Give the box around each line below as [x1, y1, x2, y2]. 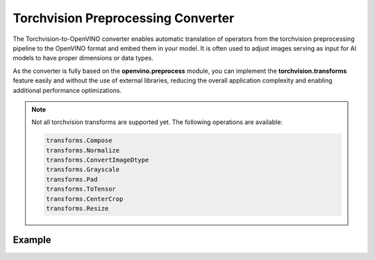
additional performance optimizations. [12, 86, 122, 94]
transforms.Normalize [46, 146, 120, 154]
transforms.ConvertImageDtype [46, 156, 149, 164]
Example [12, 234, 51, 246]
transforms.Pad [46, 175, 98, 183]
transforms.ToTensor [46, 185, 116, 193]
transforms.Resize [46, 205, 109, 212]
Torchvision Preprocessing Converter [12, 10, 235, 26]
